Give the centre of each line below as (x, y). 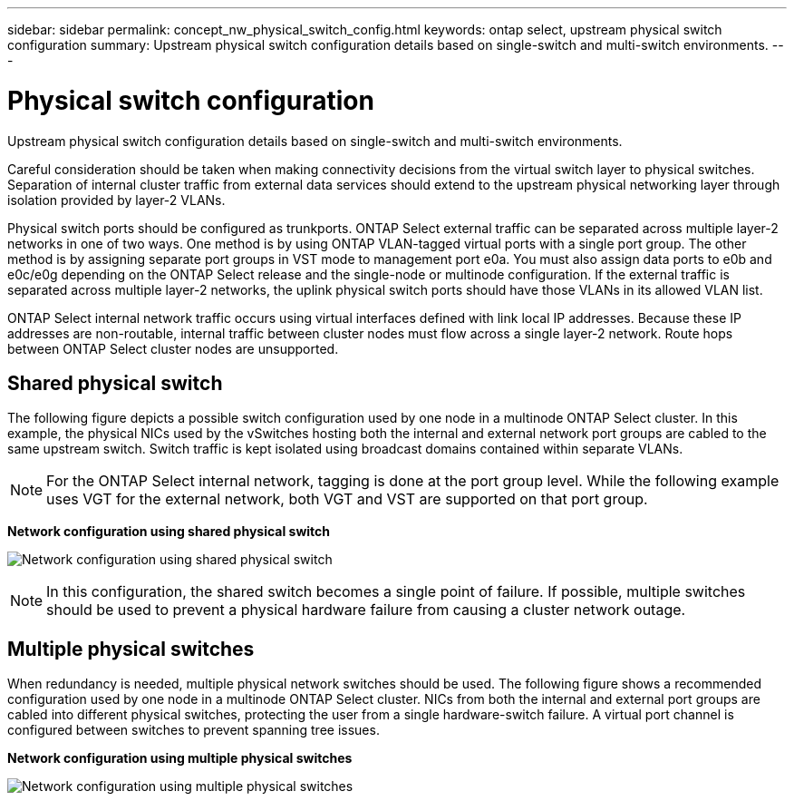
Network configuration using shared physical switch (169, 532)
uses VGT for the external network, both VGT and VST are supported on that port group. (347, 499)
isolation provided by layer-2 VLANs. (116, 200)
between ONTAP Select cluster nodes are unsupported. (173, 348)
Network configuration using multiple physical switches (180, 758)
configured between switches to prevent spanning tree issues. (194, 730)
